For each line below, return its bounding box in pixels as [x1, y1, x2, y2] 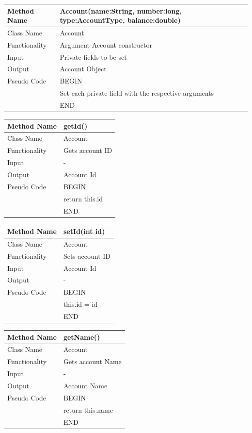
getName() [63, 332, 100, 342]
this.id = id [63, 299, 98, 309]
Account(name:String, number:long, [60, 5, 182, 16]
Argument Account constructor [60, 39, 152, 50]
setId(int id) [63, 226, 105, 236]
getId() [63, 120, 88, 131]
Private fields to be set [60, 51, 127, 62]
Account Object [60, 64, 107, 74]
